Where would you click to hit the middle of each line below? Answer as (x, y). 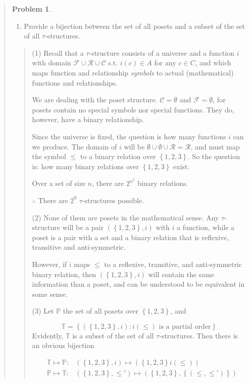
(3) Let (43, 311)
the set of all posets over (101, 311)
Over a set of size (59, 183)
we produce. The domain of (74, 146)
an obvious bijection (63, 345)
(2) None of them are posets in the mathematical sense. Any (126, 217)
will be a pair (83, 227)
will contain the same (181, 274)
